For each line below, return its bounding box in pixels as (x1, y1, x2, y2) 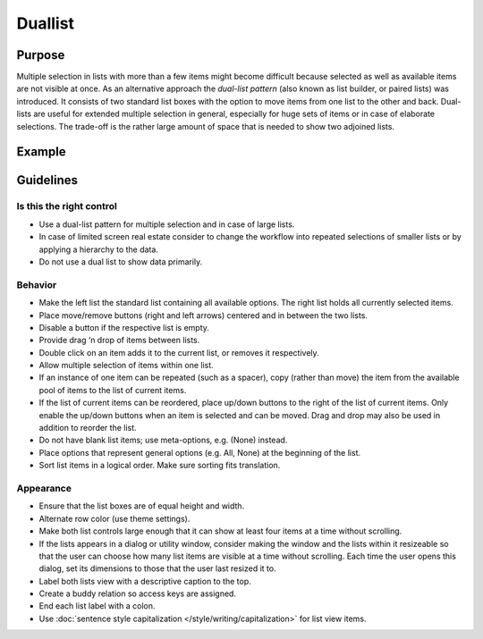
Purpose (16, 47, 65, 63)
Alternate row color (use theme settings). (38, 513, 191, 524)
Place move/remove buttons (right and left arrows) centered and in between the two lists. (38, 309, 369, 321)
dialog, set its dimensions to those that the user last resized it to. (38, 563, 276, 574)
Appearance (16, 482, 72, 494)
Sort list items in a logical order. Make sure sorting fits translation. (38, 460, 281, 471)
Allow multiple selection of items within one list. (38, 360, 214, 371)
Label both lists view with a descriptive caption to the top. (38, 576, 252, 586)
